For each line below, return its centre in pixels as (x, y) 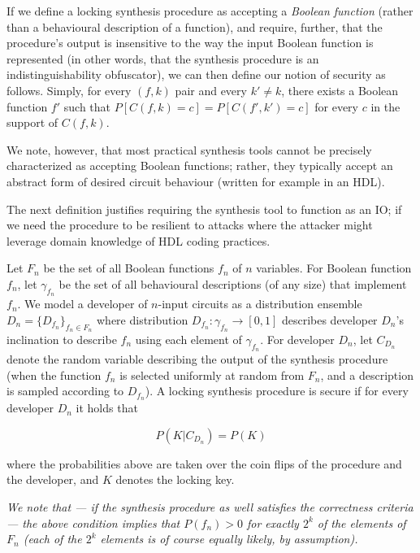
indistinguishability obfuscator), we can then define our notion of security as (196, 74)
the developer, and (53, 479)
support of (32, 122)
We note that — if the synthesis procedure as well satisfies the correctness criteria (210, 506)
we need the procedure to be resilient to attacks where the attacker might (190, 225)
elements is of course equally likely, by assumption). (229, 539)
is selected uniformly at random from (212, 374)
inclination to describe (62, 339)
